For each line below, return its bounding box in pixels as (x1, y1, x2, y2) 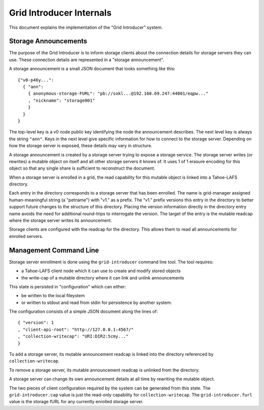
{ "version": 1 (18, 320, 54, 325)
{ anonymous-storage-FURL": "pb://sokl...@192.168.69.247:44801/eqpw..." (27, 91, 209, 96)
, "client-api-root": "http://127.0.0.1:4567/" (18, 326, 134, 332)
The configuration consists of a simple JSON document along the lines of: (9, 308, 158, 315)
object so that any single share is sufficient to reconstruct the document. (9, 165, 155, 171)
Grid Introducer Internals (9, 7, 112, 18)
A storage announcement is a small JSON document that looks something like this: (9, 66, 176, 72)
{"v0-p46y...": (18, 77, 54, 83)
